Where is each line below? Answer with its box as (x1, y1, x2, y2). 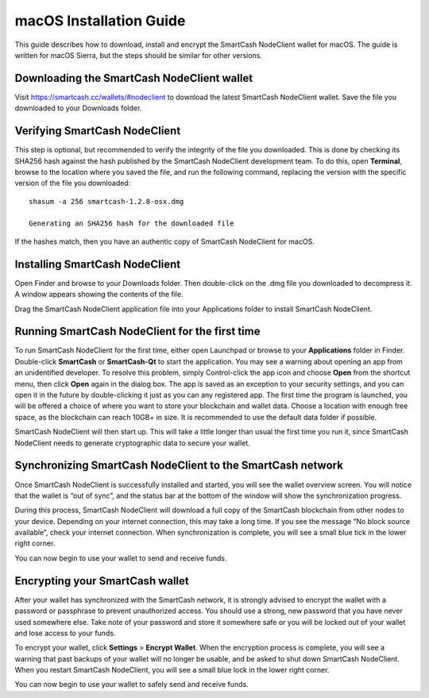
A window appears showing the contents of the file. (14, 290, 184, 299)
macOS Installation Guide (14, 12, 186, 29)
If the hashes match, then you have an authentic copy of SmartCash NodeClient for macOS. (14, 237, 315, 246)
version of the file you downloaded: (14, 179, 131, 188)
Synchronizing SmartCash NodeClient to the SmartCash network (14, 459, 343, 472)
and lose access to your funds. (14, 628, 116, 638)
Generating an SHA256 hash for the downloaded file (29, 219, 234, 228)
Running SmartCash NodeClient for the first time (14, 325, 261, 338)
